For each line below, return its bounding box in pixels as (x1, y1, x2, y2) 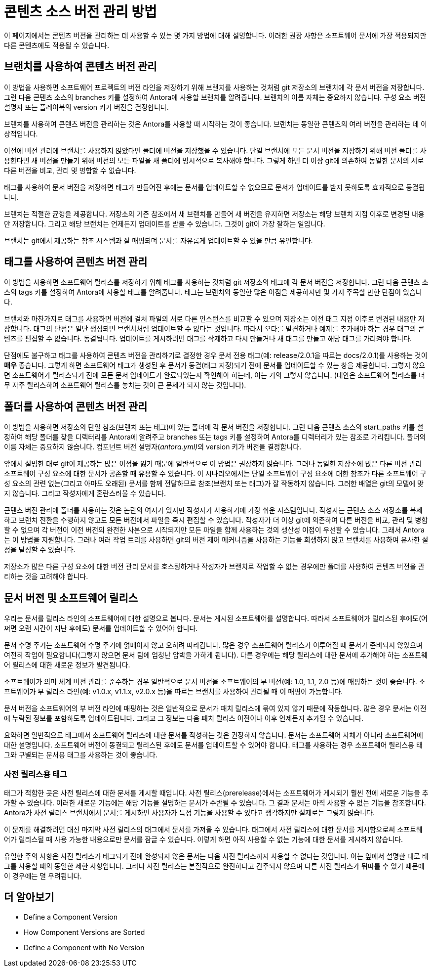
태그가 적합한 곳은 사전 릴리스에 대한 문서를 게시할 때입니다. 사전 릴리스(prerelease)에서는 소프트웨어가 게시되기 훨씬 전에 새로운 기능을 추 (4, 788, 429, 797)
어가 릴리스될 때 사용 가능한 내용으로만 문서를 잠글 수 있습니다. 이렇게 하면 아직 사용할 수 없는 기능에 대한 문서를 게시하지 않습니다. (4, 835, 403, 843)
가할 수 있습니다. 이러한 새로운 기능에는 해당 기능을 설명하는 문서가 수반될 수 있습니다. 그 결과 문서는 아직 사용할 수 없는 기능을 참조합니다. (4, 798, 426, 807)
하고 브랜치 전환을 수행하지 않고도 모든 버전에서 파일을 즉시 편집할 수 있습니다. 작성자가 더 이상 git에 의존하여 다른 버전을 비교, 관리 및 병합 (4, 516, 428, 525)
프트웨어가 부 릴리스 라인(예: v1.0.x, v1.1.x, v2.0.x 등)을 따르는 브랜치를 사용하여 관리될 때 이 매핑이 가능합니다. (4, 687, 343, 696)
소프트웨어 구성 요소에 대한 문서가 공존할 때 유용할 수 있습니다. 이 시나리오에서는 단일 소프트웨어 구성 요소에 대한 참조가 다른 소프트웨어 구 (4, 469, 427, 478)
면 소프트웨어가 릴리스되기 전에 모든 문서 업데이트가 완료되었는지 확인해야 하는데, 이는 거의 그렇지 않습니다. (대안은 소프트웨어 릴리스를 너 (4, 371, 425, 380)
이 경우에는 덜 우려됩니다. (4, 871, 82, 880)
